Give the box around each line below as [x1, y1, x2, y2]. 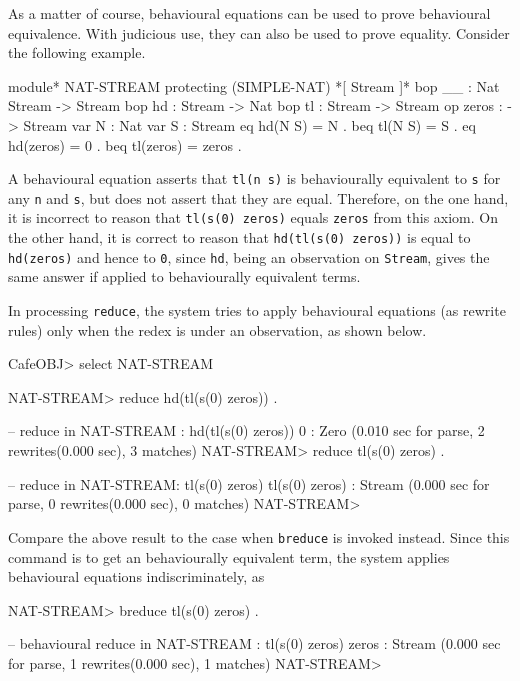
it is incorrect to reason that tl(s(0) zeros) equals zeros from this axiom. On [8, 207, 498, 228]
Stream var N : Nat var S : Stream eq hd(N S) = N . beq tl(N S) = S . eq [23, 114, 476, 135]
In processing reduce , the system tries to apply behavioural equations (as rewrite [8, 300, 506, 321]
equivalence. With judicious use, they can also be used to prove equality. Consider [8, 22, 510, 43]
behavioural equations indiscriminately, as [8, 566, 265, 587]
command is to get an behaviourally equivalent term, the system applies [8, 546, 450, 567]
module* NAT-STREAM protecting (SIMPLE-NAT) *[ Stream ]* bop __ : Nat [8, 75, 500, 96]
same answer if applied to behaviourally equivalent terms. [8, 266, 361, 287]
